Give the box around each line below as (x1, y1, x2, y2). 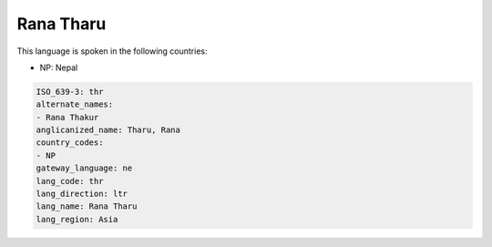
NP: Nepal (39, 62, 78, 73)
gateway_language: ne (36, 163, 133, 173)
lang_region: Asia (36, 214, 118, 224)
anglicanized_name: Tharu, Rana (36, 125, 181, 136)
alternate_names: (36, 99, 114, 109)
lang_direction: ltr (36, 189, 128, 200)
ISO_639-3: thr (36, 87, 104, 97)
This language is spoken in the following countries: (16, 46, 208, 57)
